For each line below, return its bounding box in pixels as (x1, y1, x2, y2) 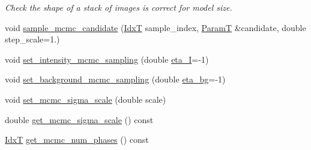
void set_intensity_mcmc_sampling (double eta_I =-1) (5, 53, 209, 65)
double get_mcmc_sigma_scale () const (5, 113, 154, 125)
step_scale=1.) (5, 33, 60, 45)
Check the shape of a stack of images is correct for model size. (5, 1, 232, 13)
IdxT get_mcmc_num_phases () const (5, 133, 149, 146)
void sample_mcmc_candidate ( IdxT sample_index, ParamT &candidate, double (5, 21, 306, 33)
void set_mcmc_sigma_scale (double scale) (5, 93, 166, 105)
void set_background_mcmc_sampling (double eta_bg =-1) (5, 73, 226, 85)
